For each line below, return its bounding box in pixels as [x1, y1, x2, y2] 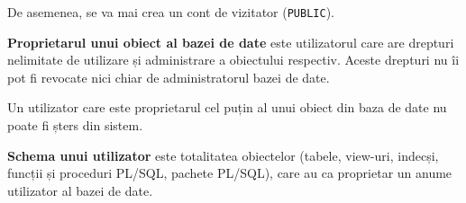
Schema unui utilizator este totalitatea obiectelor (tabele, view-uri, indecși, [7, 146, 439, 164]
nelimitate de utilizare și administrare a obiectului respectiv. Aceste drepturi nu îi [7, 50, 460, 69]
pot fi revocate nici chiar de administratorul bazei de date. [7, 67, 330, 86]
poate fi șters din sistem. [7, 116, 143, 135]
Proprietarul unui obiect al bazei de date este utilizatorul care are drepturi [7, 32, 454, 51]
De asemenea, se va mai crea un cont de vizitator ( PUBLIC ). [7, 3, 334, 21]
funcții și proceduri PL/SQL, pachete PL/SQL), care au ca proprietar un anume [7, 163, 452, 182]
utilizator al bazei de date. [7, 181, 153, 199]
